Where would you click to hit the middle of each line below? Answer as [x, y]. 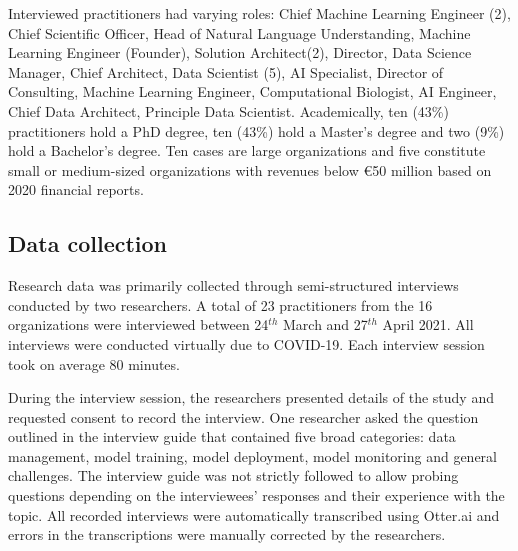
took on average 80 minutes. [94, 363]
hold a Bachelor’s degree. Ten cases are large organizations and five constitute [247, 150]
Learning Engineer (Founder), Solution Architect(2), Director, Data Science [240, 52]
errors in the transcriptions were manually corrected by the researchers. [227, 534]
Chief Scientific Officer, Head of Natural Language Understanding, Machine [239, 32]
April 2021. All [428, 324]
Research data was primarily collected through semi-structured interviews [233, 285]
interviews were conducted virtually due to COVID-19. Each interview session [246, 343]
